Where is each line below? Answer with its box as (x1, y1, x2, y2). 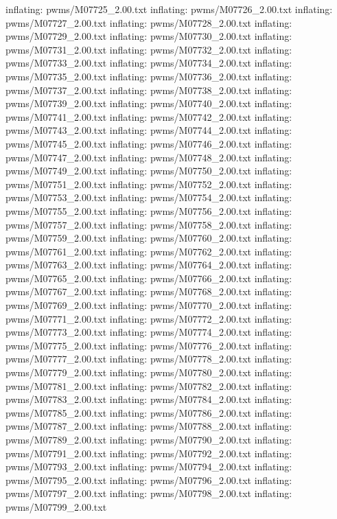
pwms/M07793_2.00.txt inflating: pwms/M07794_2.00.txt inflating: (5, 459, 292, 474)
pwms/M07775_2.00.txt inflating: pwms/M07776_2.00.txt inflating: (5, 338, 292, 352)
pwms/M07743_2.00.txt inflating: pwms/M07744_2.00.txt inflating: (5, 123, 292, 137)
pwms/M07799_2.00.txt (5, 499, 107, 514)
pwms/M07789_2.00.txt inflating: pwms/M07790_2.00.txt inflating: (5, 432, 292, 446)
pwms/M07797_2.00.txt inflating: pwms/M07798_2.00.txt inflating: (5, 486, 292, 500)
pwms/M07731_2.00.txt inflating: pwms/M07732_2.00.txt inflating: (5, 42, 292, 56)
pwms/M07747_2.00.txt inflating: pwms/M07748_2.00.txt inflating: (5, 150, 292, 164)
